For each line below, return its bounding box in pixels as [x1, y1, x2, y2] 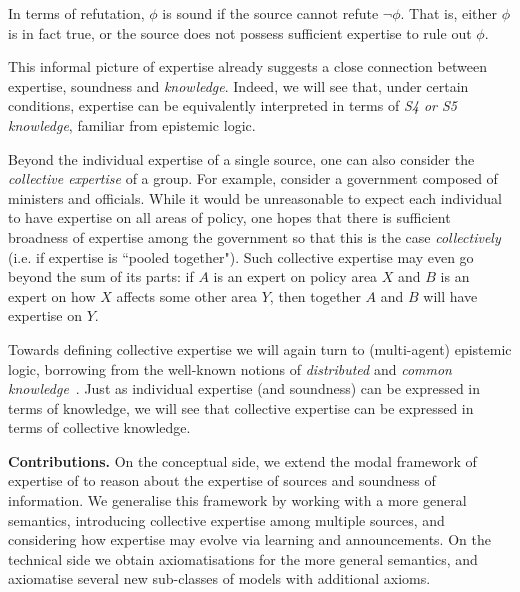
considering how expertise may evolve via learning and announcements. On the [8, 529, 491, 550]
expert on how [8, 285, 96, 306]
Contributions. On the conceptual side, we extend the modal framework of [8, 450, 477, 471]
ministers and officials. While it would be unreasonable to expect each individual [8, 187, 502, 208]
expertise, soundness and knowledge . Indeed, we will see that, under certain [8, 75, 469, 96]
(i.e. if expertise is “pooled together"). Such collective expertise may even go [8, 246, 474, 267]
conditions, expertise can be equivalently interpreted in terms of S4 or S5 [8, 95, 458, 116]
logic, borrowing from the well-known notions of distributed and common [8, 358, 452, 379]
